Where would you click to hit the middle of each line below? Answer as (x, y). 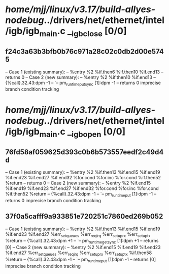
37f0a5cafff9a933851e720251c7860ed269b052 (84, 217)
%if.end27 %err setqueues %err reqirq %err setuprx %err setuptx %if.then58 (79, 253)
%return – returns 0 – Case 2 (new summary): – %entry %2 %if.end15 (78, 183)
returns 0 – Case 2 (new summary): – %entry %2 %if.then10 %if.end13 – (80, 77)
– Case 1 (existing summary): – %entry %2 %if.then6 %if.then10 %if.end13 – (84, 72)
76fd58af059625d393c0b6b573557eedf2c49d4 (84, 152)
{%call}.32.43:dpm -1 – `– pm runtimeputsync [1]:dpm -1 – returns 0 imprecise (83, 83)
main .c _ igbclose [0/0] (83, 32)
